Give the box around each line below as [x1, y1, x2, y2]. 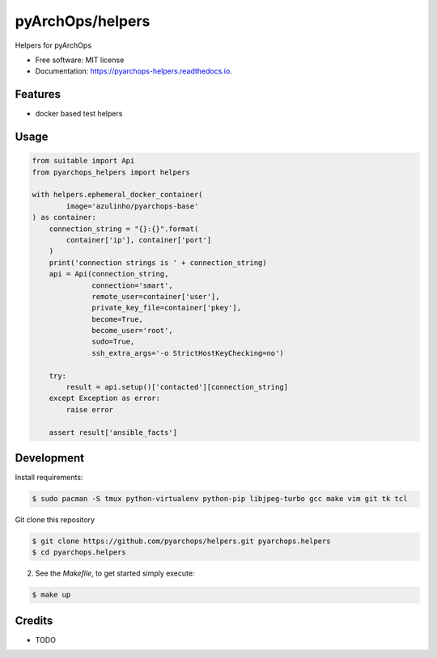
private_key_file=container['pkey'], [91, 303, 242, 313]
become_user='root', [91, 326, 173, 335]
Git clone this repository [15, 515, 95, 525]
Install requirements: [15, 473, 83, 483]
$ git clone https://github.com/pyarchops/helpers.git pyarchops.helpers [32, 537, 331, 546]
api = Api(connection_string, [49, 269, 169, 279]
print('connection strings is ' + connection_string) [49, 258, 267, 267]
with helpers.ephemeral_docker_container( [32, 190, 203, 200]
